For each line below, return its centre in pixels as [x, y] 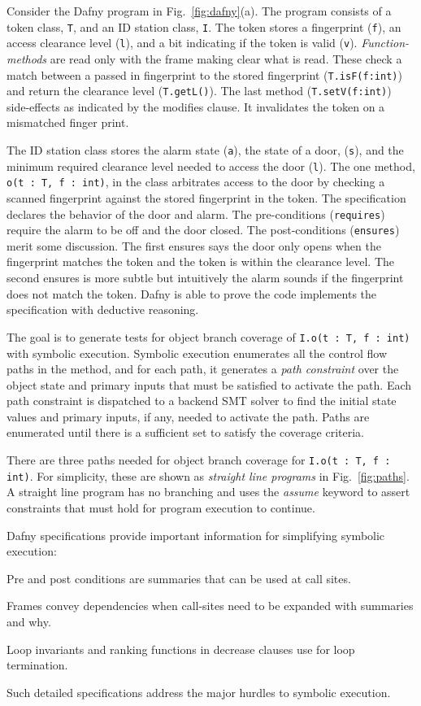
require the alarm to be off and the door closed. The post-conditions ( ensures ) [203, 230]
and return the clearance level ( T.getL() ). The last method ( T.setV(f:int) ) [199, 91]
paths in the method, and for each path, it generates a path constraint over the [203, 369]
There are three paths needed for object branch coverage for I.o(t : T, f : [199, 460]
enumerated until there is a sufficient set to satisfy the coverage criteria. [185, 432]
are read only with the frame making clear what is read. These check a [226, 58]
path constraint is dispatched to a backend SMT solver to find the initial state [202, 401]
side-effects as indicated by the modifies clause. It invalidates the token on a [196, 106]
